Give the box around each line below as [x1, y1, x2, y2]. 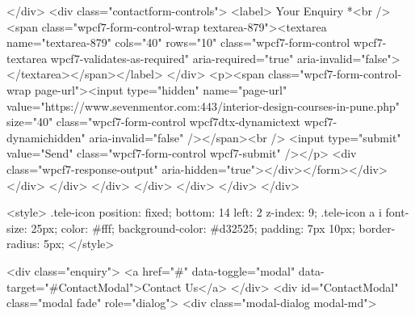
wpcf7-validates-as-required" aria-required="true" [50, 49, 294, 66]
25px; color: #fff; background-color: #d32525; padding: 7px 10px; [31, 219, 355, 236]
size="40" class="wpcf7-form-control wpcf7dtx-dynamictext [6, 113, 301, 130]
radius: [6, 235, 40, 252]
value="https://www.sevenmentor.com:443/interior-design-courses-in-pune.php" [6, 97, 400, 114]
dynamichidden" [6, 129, 86, 145]
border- [358, 219, 396, 236]
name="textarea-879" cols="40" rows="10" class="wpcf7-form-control [6, 34, 350, 51]
